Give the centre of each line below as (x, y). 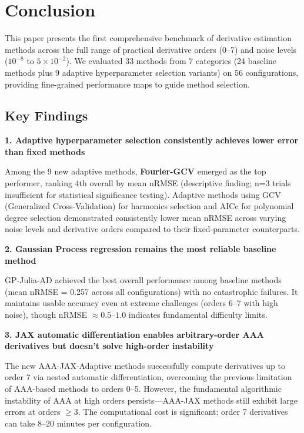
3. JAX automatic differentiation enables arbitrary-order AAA (135, 334)
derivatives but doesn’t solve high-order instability (109, 346)
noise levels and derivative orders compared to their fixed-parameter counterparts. (152, 229)
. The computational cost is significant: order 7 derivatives (183, 412)
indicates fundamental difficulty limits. (198, 315)
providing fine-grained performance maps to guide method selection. (127, 84)
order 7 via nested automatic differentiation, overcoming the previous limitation (148, 377)
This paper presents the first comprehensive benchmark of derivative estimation (148, 38)
